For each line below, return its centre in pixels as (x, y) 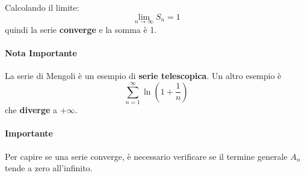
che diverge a (31, 110)
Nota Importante (41, 53)
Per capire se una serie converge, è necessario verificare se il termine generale (146, 156)
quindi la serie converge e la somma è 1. (81, 29)
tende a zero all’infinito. (49, 168)
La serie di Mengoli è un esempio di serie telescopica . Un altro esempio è (143, 76)
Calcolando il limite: (42, 7)
